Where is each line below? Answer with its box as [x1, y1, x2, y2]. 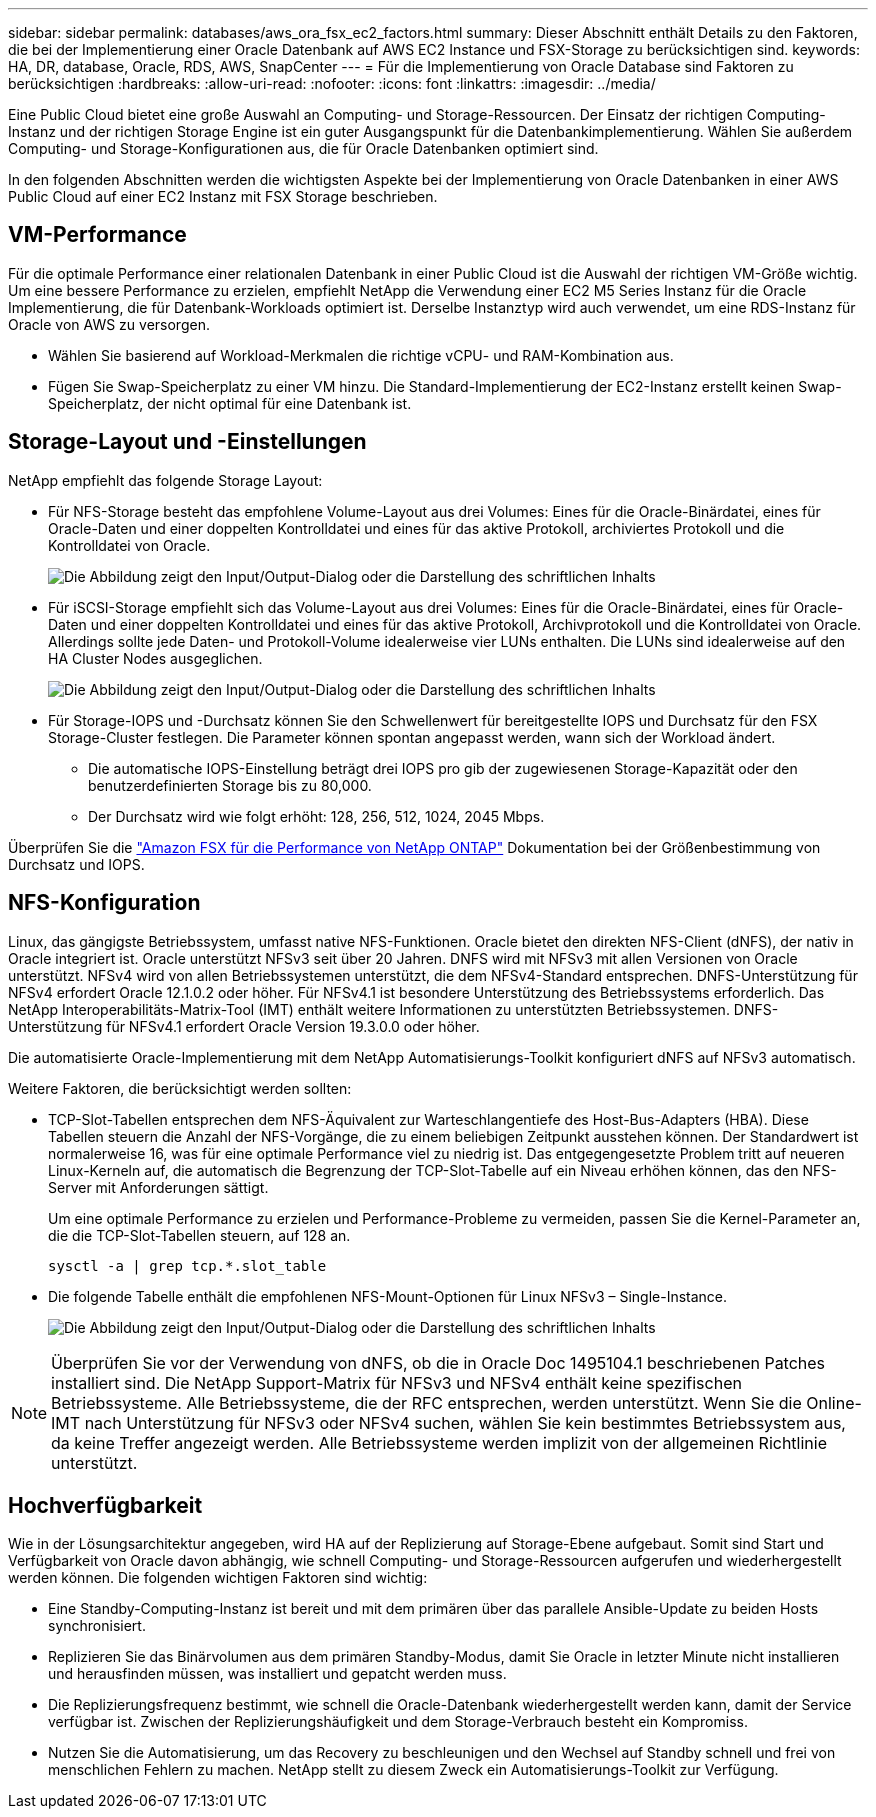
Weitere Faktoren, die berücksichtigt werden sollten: [8, 1079, 352, 1097]
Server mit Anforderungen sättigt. [48, 1178, 269, 1196]
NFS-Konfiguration [8, 890, 201, 916]
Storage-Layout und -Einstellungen [8, 429, 367, 455]
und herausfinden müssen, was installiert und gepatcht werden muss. [48, 1665, 507, 1683]
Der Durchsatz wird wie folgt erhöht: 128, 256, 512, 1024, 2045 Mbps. [88, 807, 545, 825]
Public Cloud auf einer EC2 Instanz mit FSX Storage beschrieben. [8, 188, 438, 205]
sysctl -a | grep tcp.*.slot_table [48, 1257, 327, 1274]
